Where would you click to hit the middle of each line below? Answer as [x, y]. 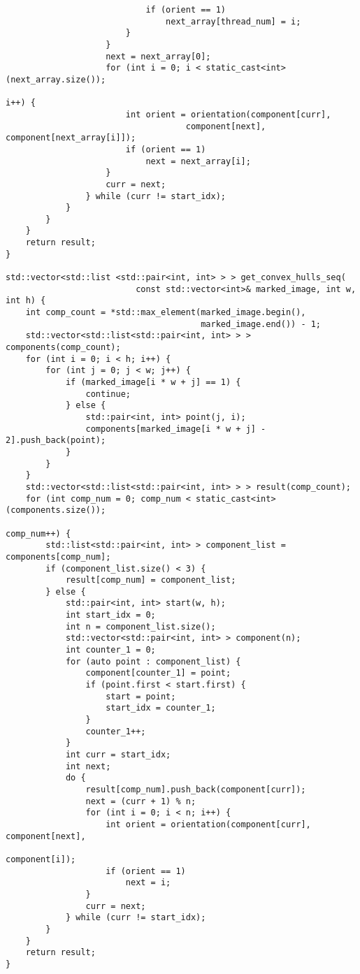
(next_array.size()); [56, 79]
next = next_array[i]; [198, 161]
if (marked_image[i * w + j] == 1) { [153, 382]
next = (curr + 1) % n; [141, 801]
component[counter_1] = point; [158, 673]
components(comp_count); [63, 348]
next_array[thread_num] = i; [233, 21]
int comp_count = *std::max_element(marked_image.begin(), [166, 313]
